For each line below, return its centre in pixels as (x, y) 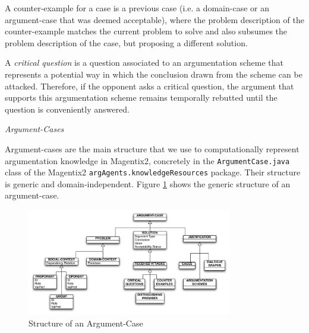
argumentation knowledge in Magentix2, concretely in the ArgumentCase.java (147, 160)
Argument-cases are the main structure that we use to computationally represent (152, 148)
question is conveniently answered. (67, 109)
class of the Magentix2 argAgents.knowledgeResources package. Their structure (153, 172)
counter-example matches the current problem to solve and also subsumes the (146, 31)
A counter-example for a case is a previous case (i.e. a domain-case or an (137, 8)
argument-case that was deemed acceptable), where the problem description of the (154, 19)
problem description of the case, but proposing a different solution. (126, 42)
